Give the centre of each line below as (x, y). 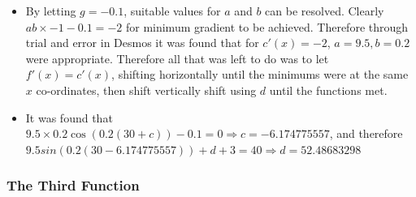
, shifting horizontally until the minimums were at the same (260, 74)
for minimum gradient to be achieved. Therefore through (267, 26)
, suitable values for (172, 11)
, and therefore (366, 133)
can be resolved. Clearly (325, 11)
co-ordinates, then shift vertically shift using (146, 90)
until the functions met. (328, 90)
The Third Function (73, 185)
